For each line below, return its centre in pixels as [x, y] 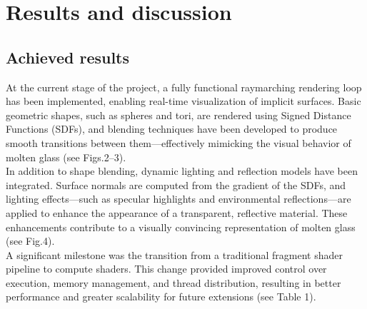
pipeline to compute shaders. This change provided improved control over [166, 269]
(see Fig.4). [30, 241]
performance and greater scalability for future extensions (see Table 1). [161, 297]
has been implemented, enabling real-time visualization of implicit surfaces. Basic [183, 101]
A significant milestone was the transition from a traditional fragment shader [174, 254]
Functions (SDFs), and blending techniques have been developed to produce [172, 129]
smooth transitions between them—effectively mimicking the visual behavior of [179, 142]
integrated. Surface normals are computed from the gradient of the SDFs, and [176, 184]
